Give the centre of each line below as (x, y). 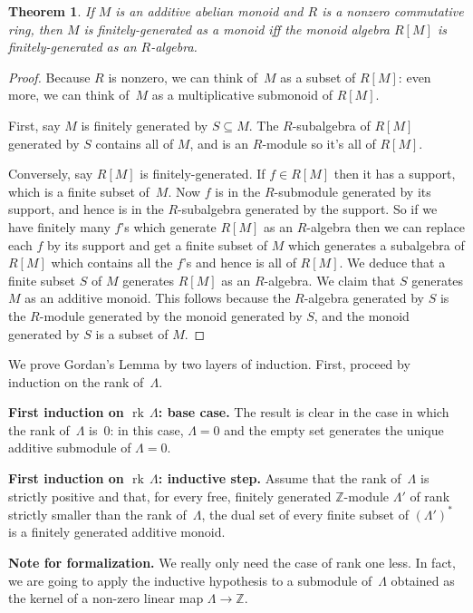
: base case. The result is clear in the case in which (304, 412)
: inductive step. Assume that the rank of (280, 478)
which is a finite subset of (79, 191)
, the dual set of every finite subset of (305, 514)
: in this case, (147, 429)
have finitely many (59, 226)
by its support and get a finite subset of (158, 244)
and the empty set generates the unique (334, 429)
